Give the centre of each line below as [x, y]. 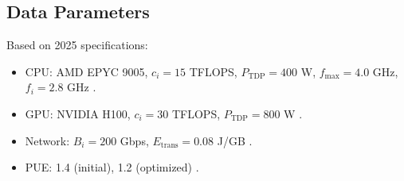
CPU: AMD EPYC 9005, [86, 71]
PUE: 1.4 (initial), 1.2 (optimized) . [112, 167]
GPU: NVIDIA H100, [78, 113]
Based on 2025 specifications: [77, 45]
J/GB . [235, 140]
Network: [47, 140]
